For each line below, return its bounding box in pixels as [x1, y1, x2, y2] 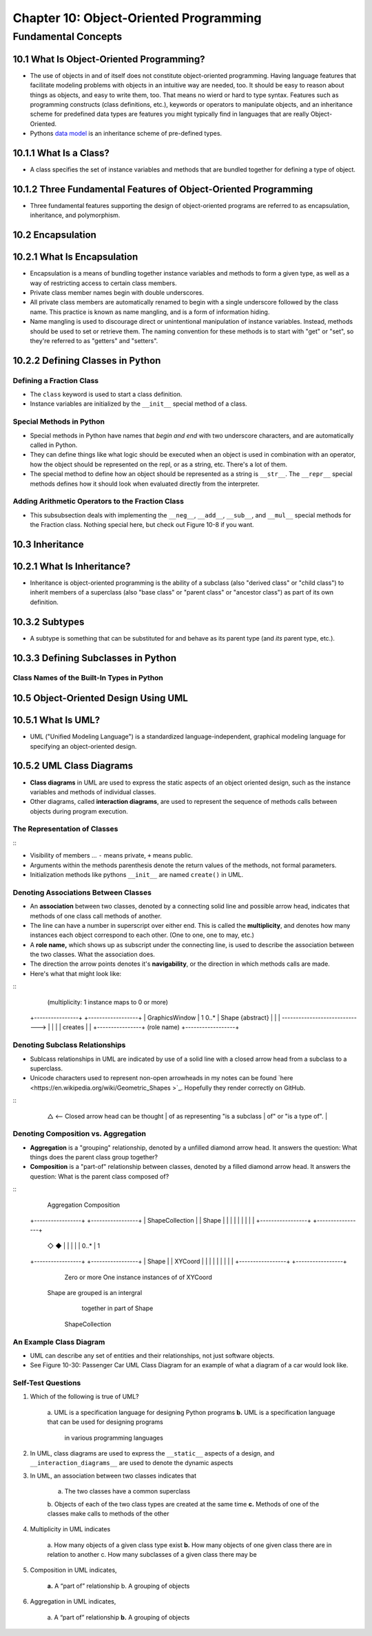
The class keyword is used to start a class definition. [30, 390, 183, 399]
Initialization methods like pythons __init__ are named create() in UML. [30, 870, 244, 878]
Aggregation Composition [47, 1201, 121, 1209]
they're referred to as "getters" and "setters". [30, 336, 158, 344]
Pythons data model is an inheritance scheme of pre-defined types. [30, 130, 223, 138]
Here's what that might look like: [30, 969, 122, 977]
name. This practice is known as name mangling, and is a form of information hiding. [30, 307, 270, 316]
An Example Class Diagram [12, 1337, 105, 1347]
